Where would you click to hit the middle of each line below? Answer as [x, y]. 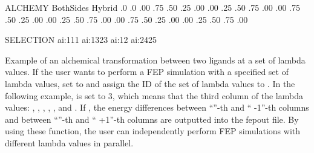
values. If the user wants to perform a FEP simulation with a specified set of [147, 72]
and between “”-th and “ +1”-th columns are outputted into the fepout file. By [152, 119]
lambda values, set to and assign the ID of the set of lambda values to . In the [150, 83]
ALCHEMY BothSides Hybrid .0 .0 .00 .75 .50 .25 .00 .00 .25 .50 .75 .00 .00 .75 [152, 7]
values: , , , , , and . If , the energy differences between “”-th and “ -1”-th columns [157, 107]
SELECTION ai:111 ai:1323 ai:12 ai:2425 [81, 40]
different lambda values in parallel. [69, 142]
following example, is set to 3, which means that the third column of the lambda [154, 95]
